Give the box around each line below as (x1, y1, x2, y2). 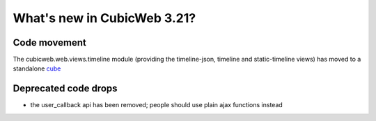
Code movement (13, 37, 86, 48)
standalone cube (13, 64, 61, 73)
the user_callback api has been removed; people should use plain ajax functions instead (30, 101, 283, 109)
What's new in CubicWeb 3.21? (13, 10, 196, 26)
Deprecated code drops (13, 83, 118, 95)
